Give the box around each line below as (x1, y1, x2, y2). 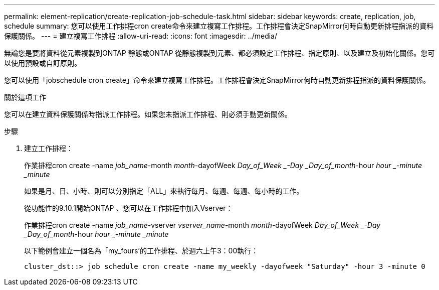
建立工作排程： (24, 144, 73, 153)
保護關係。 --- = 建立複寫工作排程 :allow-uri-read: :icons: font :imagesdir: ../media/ (4, 32, 278, 40)
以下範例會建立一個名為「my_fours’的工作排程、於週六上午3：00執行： (24, 246, 259, 255)
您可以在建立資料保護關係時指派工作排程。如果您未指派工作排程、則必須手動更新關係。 (4, 110, 292, 118)
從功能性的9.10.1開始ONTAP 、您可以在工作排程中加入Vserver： (24, 204, 233, 212)
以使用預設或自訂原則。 (4, 59, 81, 67)
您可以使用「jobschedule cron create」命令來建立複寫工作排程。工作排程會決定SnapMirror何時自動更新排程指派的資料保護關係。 (4, 76, 430, 84)
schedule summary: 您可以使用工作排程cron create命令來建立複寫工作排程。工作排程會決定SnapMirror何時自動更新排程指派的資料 (4, 22, 433, 30)
